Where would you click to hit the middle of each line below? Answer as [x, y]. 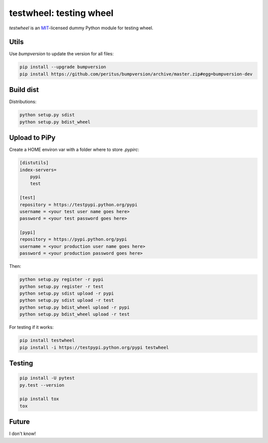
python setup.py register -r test [62, 286]
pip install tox [39, 399]
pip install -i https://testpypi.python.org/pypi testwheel [94, 347]
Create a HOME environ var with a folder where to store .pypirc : [74, 150]
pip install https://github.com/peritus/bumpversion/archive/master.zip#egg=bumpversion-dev [136, 74]
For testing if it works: [32, 327]
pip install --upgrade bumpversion [63, 67]
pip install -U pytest [47, 378]
